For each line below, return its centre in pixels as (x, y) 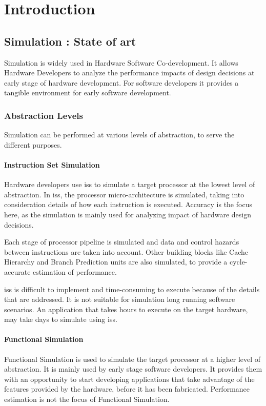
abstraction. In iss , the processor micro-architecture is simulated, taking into (124, 194)
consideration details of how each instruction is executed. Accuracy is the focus (128, 204)
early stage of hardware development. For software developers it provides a (121, 82)
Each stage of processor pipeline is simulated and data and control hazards (122, 242)
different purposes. (33, 144)
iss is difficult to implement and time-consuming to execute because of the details (132, 289)
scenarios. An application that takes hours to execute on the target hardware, (126, 309)
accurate (17, 271)
